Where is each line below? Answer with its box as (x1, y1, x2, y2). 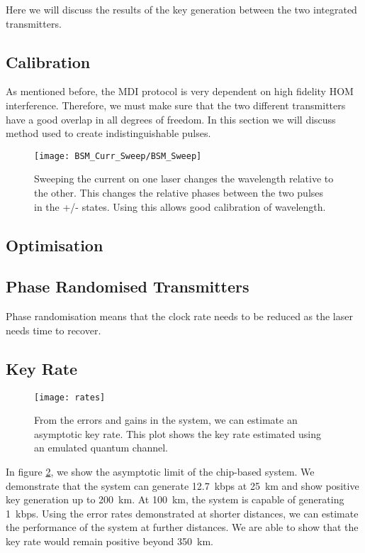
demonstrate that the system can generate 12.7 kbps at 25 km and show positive (6, 478, 359, 493)
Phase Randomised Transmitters (6, 275, 249, 297)
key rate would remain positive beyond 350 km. (6, 533, 213, 548)
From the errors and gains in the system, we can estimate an (34, 412, 298, 427)
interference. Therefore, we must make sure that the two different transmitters (6, 97, 346, 112)
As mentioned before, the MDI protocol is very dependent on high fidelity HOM (6, 84, 354, 99)
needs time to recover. (6, 322, 101, 337)
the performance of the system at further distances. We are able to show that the (6, 520, 359, 535)
